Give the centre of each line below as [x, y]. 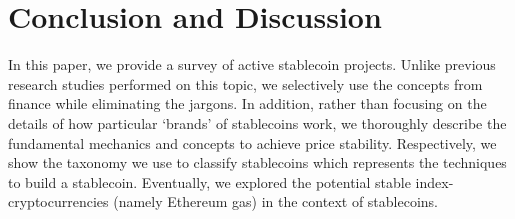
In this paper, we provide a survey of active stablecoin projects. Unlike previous [252, 64]
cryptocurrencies [58, 201]
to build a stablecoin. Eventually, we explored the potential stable [209, 181]
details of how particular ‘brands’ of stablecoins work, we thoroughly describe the [257, 122]
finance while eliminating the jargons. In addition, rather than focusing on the [247, 103]
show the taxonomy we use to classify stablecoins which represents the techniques [257, 162]
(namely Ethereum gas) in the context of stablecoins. [275, 201]
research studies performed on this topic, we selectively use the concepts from [245, 83]
